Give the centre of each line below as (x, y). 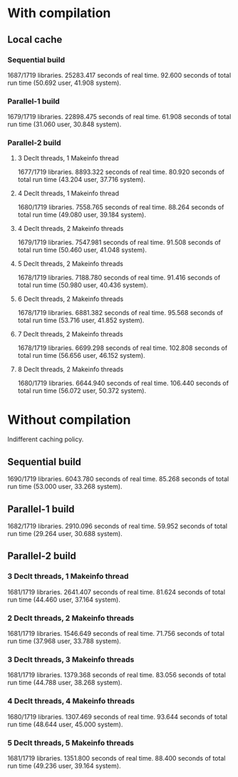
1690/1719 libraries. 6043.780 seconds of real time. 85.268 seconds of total (118, 479)
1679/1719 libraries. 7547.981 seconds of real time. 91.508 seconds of (119, 242)
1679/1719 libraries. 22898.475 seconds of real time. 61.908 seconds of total (119, 117)
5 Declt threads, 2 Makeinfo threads (70, 264)
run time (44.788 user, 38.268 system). (65, 683)
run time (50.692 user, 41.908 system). (64, 83)
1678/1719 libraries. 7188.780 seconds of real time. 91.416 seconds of (119, 278)
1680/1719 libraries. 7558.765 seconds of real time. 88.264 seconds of (121, 207)
